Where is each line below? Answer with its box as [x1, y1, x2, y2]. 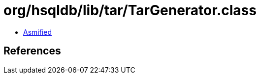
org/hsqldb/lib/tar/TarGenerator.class [3, 2, 257, 19]
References [3, 45, 61, 57]
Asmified [23, 27, 52, 36]
